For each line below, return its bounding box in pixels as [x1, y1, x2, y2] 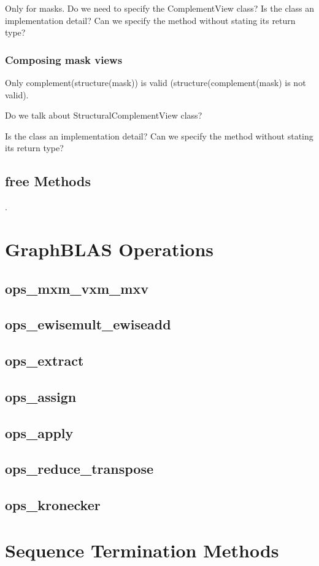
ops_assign [5, 387, 77, 406]
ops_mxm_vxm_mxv [5, 278, 148, 297]
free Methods [5, 171, 91, 191]
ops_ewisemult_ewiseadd [5, 315, 171, 334]
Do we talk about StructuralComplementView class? [5, 109, 202, 122]
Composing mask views [5, 52, 123, 67]
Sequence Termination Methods [5, 537, 279, 562]
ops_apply [5, 423, 74, 442]
